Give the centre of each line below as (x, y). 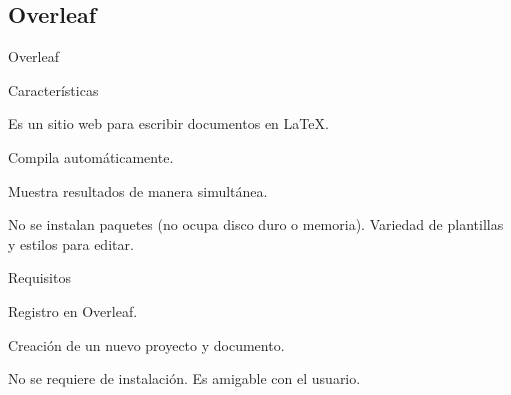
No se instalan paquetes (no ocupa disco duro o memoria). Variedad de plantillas (256, 224)
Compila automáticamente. (91, 156)
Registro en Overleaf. (73, 310)
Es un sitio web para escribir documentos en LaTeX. (168, 123)
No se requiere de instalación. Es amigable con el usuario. (184, 378)
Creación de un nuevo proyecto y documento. (146, 344)
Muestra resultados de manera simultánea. (138, 190)
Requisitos (39, 277)
